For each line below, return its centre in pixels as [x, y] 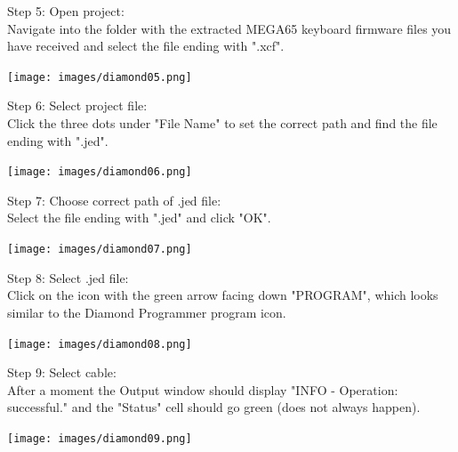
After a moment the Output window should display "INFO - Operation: [203, 389]
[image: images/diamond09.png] [100, 438]
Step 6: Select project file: [77, 105]
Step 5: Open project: [66, 11]
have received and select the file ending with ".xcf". [146, 46]
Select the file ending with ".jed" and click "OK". [139, 218]
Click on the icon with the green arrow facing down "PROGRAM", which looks [223, 295]
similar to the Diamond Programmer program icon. [147, 312]
